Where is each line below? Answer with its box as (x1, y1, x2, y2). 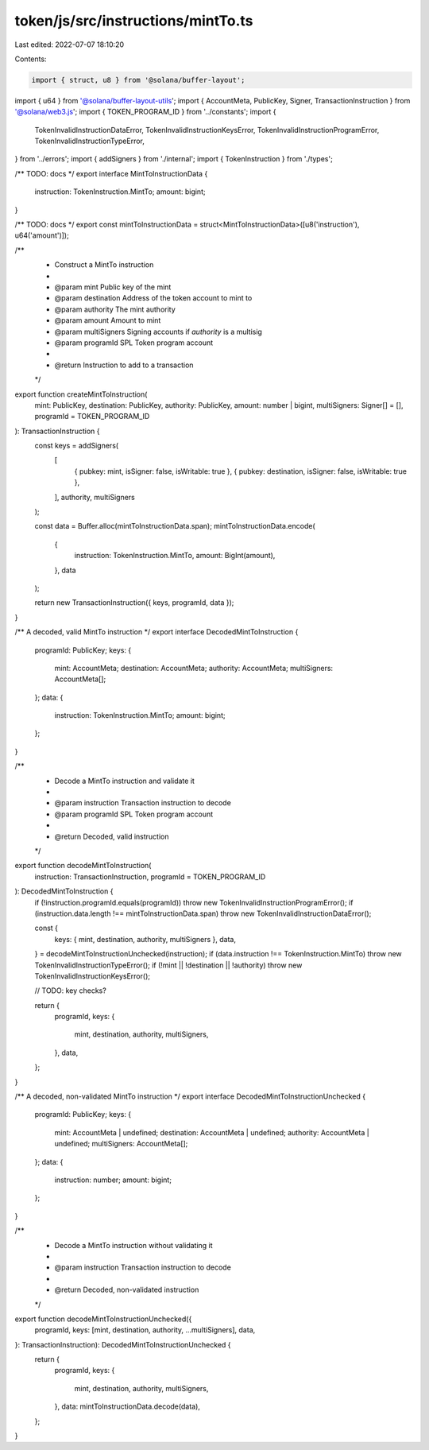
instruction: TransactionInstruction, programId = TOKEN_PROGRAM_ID (34, 871, 266, 882)
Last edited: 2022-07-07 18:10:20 (14, 40, 125, 49)
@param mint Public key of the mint (54, 282, 172, 292)
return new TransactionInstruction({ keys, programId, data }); (34, 598, 234, 607)
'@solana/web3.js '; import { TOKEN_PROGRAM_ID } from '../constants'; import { (14, 107, 277, 117)
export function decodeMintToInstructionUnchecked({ (14, 1314, 192, 1324)
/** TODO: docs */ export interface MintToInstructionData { (14, 169, 208, 178)
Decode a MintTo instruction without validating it (54, 1240, 214, 1250)
